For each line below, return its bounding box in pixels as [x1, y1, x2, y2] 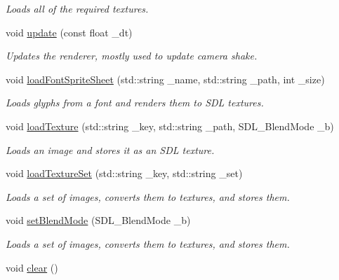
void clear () [6, 260, 58, 274]
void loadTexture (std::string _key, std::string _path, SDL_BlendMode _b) [6, 118, 334, 133]
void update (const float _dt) [6, 24, 133, 39]
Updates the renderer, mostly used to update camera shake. [6, 48, 258, 63]
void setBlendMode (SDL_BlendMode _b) [6, 213, 191, 227]
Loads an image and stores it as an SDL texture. [6, 142, 215, 157]
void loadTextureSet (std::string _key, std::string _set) [6, 166, 243, 181]
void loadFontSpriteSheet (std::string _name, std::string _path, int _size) [6, 71, 325, 86]
